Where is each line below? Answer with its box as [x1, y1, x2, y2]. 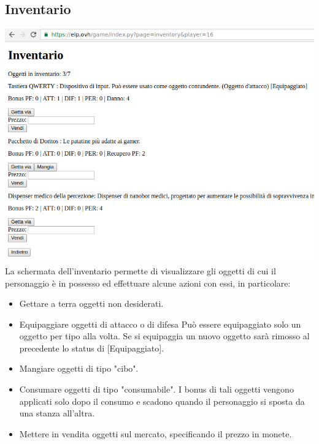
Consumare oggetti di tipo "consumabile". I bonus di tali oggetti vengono [19, 383, 294, 396]
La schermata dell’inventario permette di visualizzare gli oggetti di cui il [5, 264, 276, 277]
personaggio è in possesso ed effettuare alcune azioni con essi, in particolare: [5, 276, 291, 289]
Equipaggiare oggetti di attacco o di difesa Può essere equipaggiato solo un [19, 317, 301, 330]
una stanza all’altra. [19, 407, 95, 420]
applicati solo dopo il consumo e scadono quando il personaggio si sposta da [19, 394, 305, 407]
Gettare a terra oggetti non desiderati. [19, 297, 164, 310]
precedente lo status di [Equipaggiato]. [19, 341, 164, 354]
